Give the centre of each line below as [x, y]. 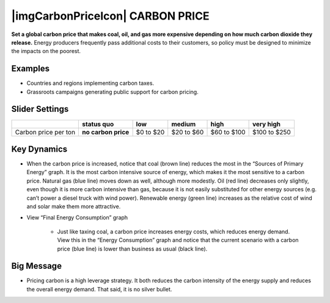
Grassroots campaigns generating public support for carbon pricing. [112, 92]
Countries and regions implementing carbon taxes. [90, 83]
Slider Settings [40, 109]
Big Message [37, 266]
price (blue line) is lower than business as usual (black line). [132, 249]
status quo [98, 124]
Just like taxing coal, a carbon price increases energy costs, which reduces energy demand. [174, 232]
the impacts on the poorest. [46, 51]
